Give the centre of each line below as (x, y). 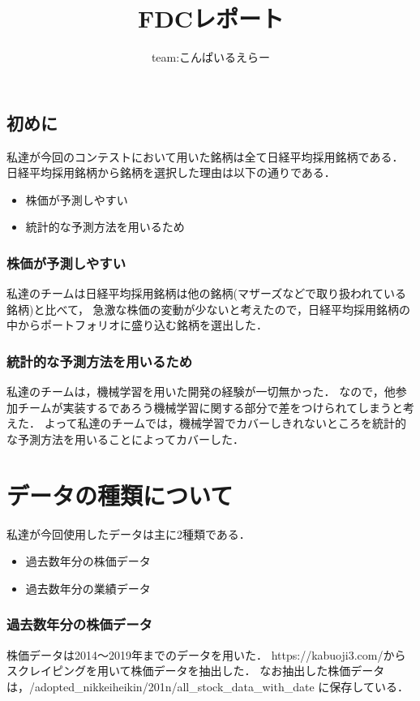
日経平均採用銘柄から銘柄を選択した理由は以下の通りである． (171, 172)
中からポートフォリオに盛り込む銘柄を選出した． (137, 325)
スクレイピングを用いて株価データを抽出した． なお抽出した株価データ (196, 671)
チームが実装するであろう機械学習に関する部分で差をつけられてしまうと (210, 407)
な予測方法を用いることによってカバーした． (125, 439)
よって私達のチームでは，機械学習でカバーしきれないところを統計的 (225, 423)
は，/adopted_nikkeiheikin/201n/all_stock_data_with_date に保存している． (208, 686)
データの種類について (120, 495)
